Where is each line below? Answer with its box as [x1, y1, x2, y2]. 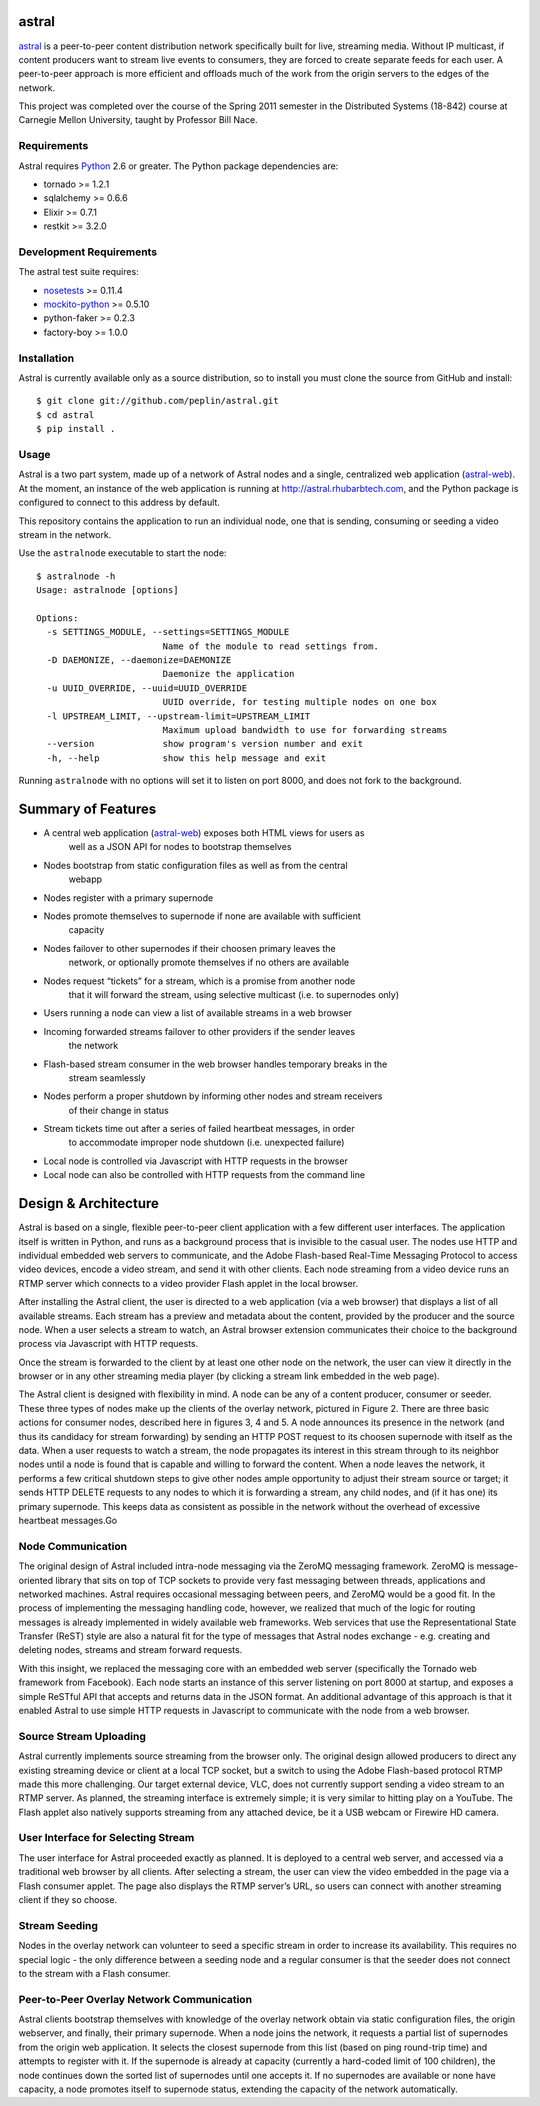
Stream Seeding [18, 1918, 99, 1932]
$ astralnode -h [36, 570, 116, 582]
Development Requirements [18, 245, 158, 259]
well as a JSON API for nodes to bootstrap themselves [68, 841, 292, 853]
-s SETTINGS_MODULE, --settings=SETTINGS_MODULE [46, 626, 290, 638]
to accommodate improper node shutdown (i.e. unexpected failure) [68, 1136, 345, 1149]
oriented [18, 1574, 54, 1586]
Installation [18, 351, 75, 365]
